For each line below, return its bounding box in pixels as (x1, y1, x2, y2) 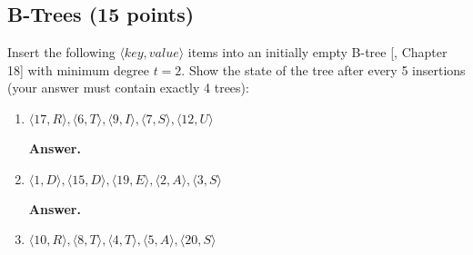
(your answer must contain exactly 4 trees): (7, 78, 249, 97)
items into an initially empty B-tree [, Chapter (187, 43, 448, 62)
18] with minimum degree (7, 60, 149, 79)
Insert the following (7, 43, 116, 62)
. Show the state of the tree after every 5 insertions (181, 60, 466, 79)
